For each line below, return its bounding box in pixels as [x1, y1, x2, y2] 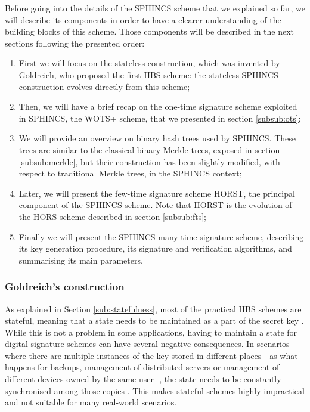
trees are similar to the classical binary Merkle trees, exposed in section [18, 143, 280, 156]
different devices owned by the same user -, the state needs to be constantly [5, 373, 281, 385]
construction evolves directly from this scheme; [18, 80, 190, 92]
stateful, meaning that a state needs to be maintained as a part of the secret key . [5, 314, 304, 327]
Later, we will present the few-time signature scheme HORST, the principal [18, 187, 295, 199]
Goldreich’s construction [5, 279, 125, 294]
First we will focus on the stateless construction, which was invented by [18, 57, 280, 69]
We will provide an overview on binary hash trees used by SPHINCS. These [18, 132, 296, 144]
